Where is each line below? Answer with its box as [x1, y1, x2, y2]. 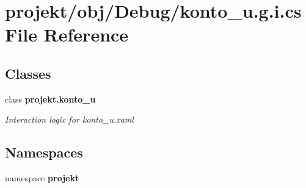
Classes [5, 63, 51, 82]
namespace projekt [5, 172, 79, 184]
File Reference [5, 22, 129, 47]
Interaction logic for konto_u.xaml [5, 113, 134, 126]
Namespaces [5, 143, 83, 162]
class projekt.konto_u [5, 92, 96, 105]
